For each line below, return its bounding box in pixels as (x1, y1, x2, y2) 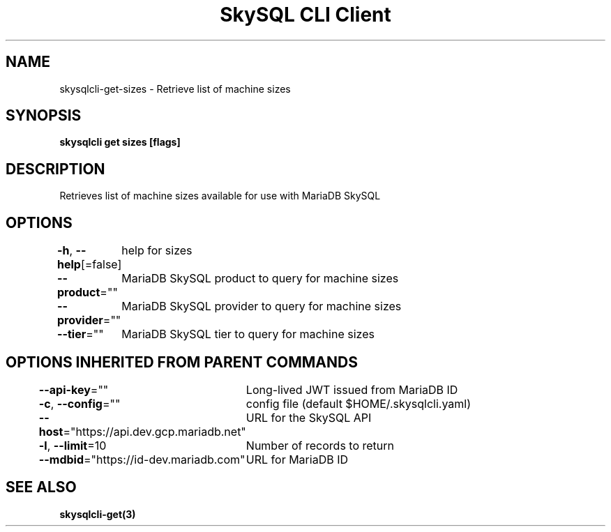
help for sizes (121, 243, 193, 258)
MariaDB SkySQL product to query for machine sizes (121, 271, 399, 286)
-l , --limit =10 (38, 438, 107, 453)
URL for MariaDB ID (246, 452, 348, 466)
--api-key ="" (38, 382, 109, 397)
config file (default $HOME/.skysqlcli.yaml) (246, 396, 472, 411)
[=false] (80, 257, 122, 272)
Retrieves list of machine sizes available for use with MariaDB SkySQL (59, 190, 381, 202)
